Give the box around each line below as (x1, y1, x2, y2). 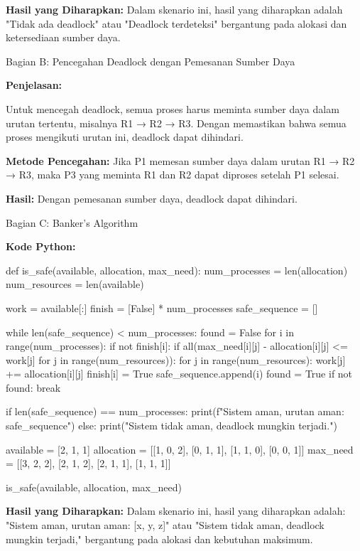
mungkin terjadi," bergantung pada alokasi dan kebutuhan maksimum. (6, 531, 313, 546)
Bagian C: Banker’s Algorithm (6, 215, 138, 230)
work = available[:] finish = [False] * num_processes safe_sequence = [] (6, 300, 318, 315)
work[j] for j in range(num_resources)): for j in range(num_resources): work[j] (6, 352, 346, 367)
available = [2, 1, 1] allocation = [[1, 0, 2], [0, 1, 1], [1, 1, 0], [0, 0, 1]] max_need (6, 442, 354, 456)
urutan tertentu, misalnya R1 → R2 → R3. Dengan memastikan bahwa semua (6, 115, 347, 130)
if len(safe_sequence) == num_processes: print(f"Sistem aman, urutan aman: (6, 404, 344, 419)
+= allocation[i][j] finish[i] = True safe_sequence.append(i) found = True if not (6, 366, 353, 381)
